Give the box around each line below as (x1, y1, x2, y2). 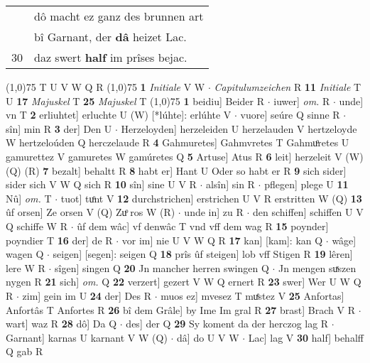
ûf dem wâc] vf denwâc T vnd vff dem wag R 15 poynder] (77, 218, 329, 233)
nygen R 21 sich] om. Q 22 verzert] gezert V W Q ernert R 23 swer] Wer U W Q (6, 274, 361, 289)
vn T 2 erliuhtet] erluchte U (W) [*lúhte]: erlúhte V (6, 107, 232, 122)
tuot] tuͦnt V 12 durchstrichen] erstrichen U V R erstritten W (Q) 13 (60, 190, 362, 205)
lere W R (6, 260, 45, 275)
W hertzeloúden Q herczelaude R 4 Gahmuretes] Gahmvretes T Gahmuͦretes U (6, 135, 349, 150)
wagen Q (6, 246, 44, 261)
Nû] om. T (6, 190, 52, 205)
